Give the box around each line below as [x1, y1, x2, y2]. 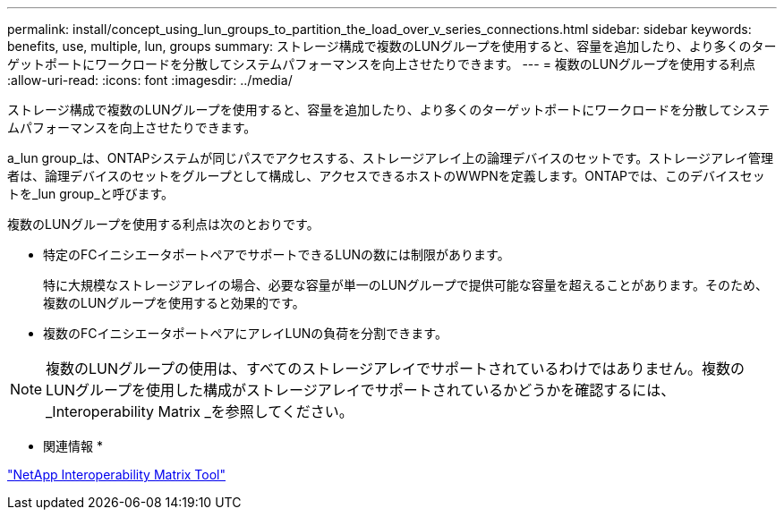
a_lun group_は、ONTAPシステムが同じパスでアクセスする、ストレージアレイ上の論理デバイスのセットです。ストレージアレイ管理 [7, 150, 774, 165]
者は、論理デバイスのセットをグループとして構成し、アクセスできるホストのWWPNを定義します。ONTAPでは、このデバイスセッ [7, 168, 765, 183]
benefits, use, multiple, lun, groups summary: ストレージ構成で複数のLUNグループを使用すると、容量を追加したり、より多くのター [7, 38, 777, 54]
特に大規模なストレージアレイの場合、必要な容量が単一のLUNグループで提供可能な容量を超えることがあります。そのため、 [43, 277, 768, 292]
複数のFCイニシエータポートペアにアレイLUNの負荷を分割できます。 [43, 326, 447, 341]
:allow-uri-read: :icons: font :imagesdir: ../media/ [7, 72, 293, 88]
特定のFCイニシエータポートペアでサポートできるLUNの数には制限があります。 [43, 247, 510, 262]
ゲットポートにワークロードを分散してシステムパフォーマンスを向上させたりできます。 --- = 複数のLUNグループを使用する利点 [7, 56, 755, 72]
